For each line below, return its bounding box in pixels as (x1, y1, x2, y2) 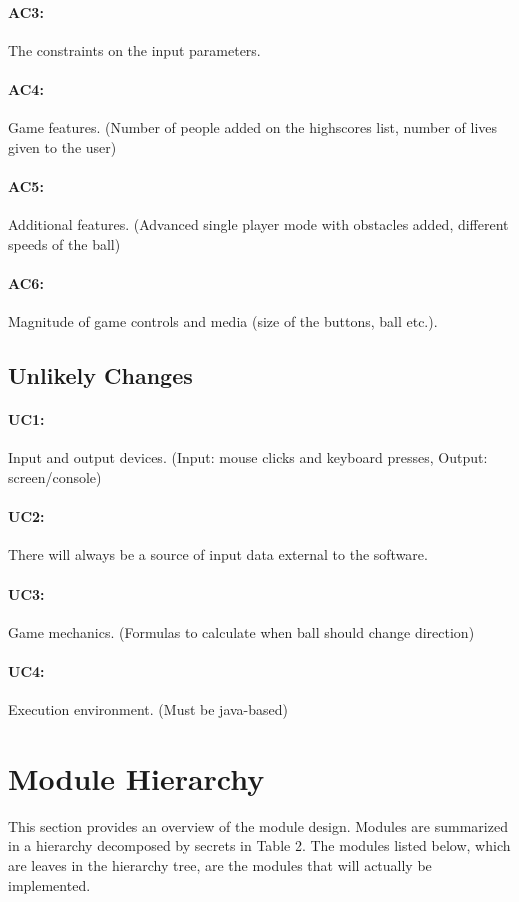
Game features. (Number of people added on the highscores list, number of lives (8, 117, 498, 138)
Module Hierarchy (8, 757, 265, 798)
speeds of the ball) (8, 233, 121, 254)
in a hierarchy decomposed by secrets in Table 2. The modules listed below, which (8, 835, 511, 856)
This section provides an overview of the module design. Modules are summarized (8, 815, 508, 836)
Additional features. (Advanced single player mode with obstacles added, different (8, 214, 509, 235)
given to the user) (8, 136, 117, 157)
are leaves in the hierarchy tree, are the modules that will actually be (8, 855, 432, 875)
